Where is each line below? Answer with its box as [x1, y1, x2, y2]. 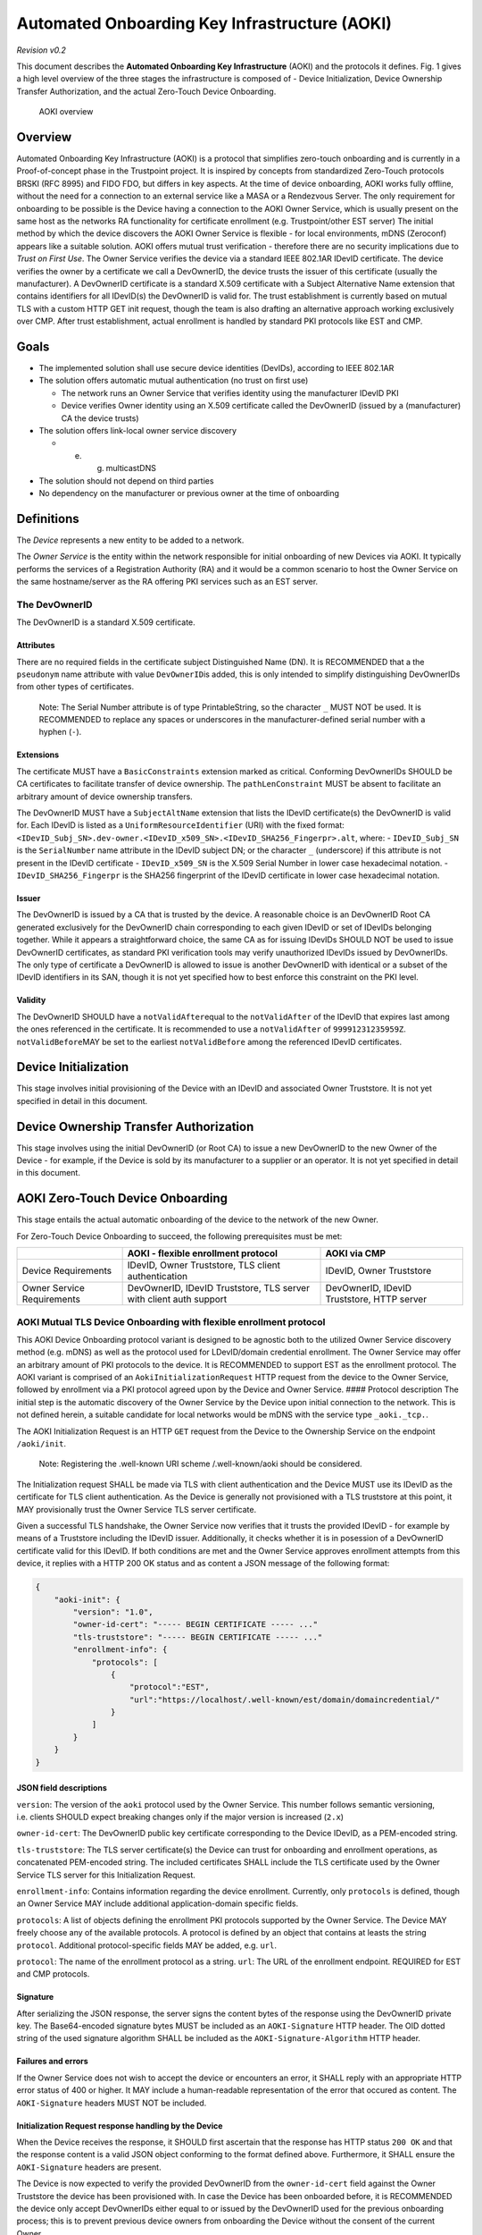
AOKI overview [38, 106, 94, 117]
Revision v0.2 [16, 45, 67, 55]
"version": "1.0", [72, 1607, 154, 1617]
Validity [16, 995, 46, 1006]
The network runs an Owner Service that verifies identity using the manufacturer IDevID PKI [61, 387, 399, 398]
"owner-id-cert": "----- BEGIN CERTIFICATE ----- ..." [72, 1619, 319, 1630]
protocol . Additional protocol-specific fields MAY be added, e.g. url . [16, 1940, 277, 1951]
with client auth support [127, 1293, 228, 1305]
